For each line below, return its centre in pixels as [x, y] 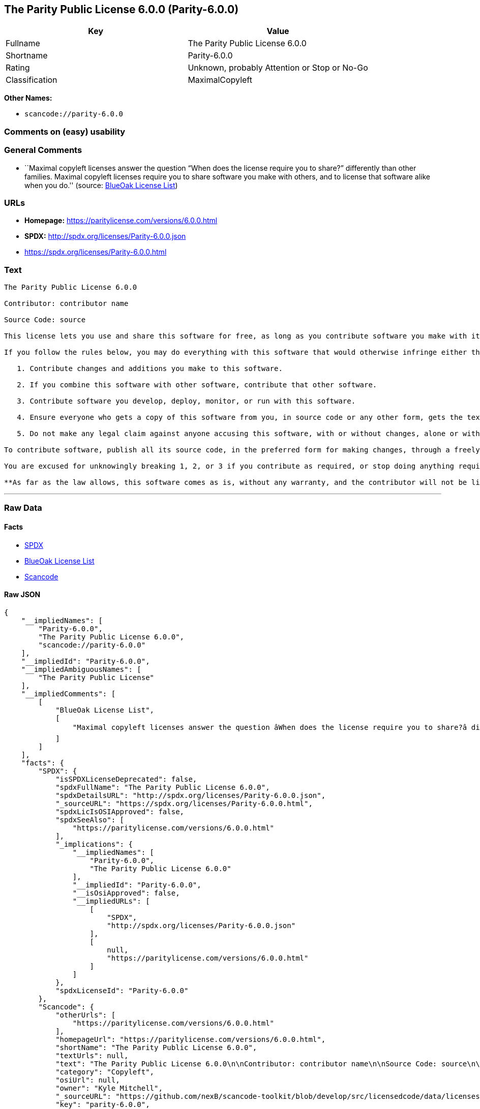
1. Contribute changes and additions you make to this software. [150, 369]
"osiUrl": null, [88, 1080]
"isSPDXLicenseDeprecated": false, [126, 779]
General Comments [43, 150]
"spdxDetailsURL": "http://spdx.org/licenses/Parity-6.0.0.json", [191, 795]
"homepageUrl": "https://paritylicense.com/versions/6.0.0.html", [191, 1039]
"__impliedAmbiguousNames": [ [81, 669]
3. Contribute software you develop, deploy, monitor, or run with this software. [186, 401]
